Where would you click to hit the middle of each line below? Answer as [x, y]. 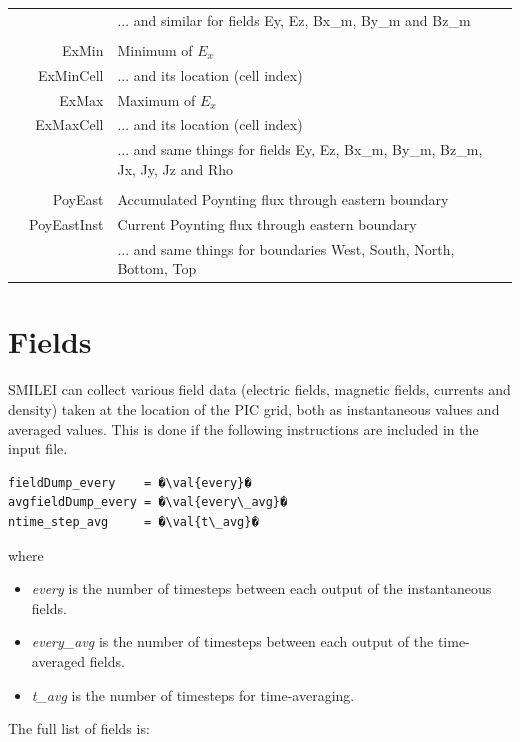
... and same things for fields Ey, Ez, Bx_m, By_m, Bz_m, [300, 149]
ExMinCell [70, 74]
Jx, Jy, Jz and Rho [175, 168]
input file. [38, 448]
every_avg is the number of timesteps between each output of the [232, 641]
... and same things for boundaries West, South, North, [286, 248]
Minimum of [155, 49]
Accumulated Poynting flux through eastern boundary [283, 198]
